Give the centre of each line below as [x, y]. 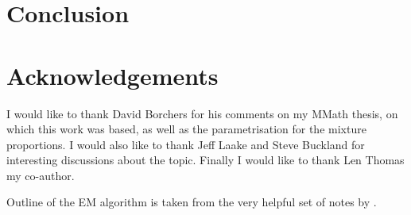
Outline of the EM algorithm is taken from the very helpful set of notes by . [192, 202]
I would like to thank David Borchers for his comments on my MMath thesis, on [202, 113]
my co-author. [41, 175]
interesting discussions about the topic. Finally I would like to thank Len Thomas [205, 160]
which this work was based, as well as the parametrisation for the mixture [186, 129]
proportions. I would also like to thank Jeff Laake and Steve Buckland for [186, 144]
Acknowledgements [112, 75]
